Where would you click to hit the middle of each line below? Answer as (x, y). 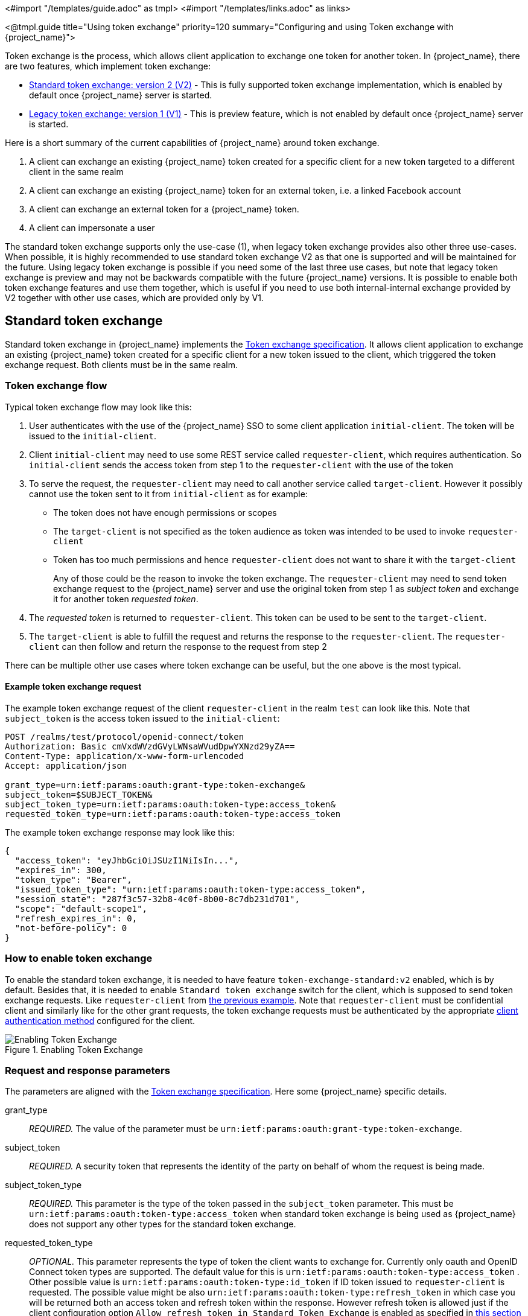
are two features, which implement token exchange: (108, 66)
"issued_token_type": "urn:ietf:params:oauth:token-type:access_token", (190, 889)
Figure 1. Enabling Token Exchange (74, 1049)
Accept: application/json (66, 765)
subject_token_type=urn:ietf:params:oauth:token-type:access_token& (170, 804)
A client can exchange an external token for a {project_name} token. (164, 209)
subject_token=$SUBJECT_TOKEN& (79, 794)
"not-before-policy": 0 (71, 928)
